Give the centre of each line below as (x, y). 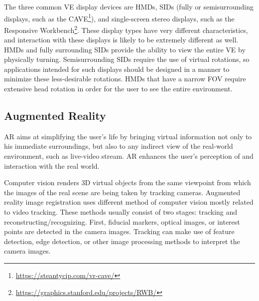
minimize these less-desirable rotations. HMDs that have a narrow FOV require (125, 79)
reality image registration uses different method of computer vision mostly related (129, 202)
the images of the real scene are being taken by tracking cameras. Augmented (122, 192)
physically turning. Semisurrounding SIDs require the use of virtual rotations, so (127, 59)
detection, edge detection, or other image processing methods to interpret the (122, 241)
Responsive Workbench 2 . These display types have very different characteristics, (126, 29)
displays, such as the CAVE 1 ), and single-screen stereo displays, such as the (119, 17)
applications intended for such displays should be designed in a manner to (117, 69)
